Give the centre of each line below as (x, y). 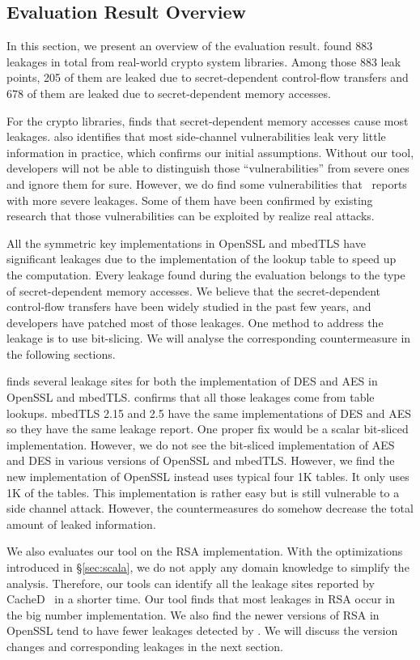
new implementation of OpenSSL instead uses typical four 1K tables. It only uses (208, 477)
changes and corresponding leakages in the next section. (145, 646)
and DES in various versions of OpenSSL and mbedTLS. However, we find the (201, 460)
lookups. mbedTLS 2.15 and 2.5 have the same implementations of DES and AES (209, 413)
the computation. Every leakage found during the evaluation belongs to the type (206, 274)
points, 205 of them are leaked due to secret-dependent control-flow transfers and (208, 77)
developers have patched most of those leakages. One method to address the (195, 322)
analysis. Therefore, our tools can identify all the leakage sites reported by (191, 583)
